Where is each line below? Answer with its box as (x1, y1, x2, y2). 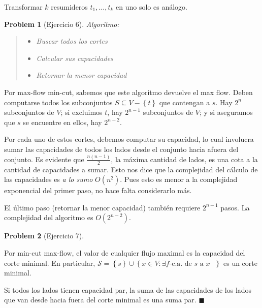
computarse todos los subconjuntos (4, 97, 113, 107)
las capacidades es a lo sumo (4, 174, 93, 184)
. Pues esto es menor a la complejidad (120, 174, 238, 184)
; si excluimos (60, 107, 103, 117)
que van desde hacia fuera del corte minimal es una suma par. (4, 294, 196, 305)
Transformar (4, 2, 43, 12)
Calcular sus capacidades (36, 52, 113, 63)
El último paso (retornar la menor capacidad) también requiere (4, 202, 201, 212)
